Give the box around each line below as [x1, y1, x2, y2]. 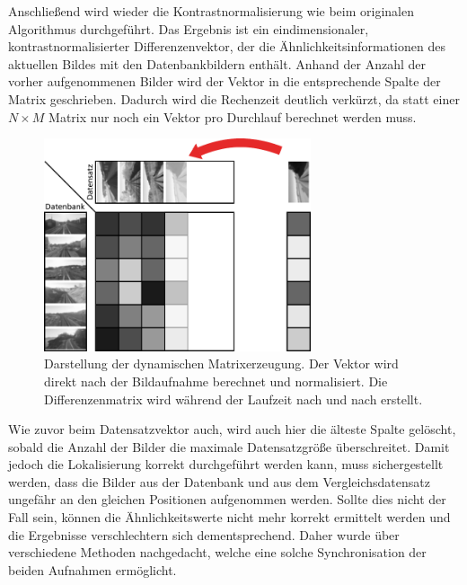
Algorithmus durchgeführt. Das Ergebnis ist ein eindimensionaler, [8, 19, 369, 38]
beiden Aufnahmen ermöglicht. [8, 560, 177, 579]
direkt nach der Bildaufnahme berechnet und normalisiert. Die [44, 371, 388, 390]
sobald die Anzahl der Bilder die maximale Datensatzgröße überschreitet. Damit [8, 437, 450, 456]
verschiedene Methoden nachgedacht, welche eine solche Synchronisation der [8, 543, 427, 562]
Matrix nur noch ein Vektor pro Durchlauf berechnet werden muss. [48, 107, 417, 126]
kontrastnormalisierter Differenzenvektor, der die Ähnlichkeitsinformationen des [8, 37, 445, 56]
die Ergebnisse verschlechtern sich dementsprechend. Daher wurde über [8, 525, 400, 544]
